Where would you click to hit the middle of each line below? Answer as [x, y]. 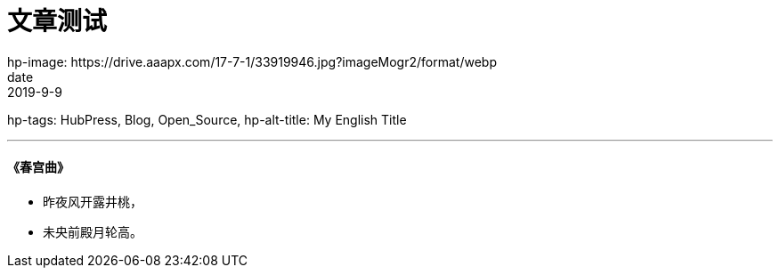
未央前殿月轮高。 [93, 231]
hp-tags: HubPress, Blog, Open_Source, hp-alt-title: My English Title [207, 119]
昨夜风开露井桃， [93, 201]
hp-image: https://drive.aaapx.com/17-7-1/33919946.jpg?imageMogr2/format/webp [252, 61]
